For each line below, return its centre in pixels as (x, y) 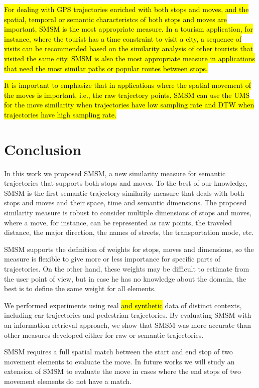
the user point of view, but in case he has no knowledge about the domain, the (125, 278)
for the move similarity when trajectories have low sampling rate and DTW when (129, 105)
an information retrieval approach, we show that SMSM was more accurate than (127, 325)
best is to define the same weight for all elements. (80, 288)
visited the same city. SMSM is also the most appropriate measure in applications (129, 58)
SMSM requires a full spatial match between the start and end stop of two (118, 352)
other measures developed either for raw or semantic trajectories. (104, 335)
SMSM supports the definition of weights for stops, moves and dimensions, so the (129, 249)
